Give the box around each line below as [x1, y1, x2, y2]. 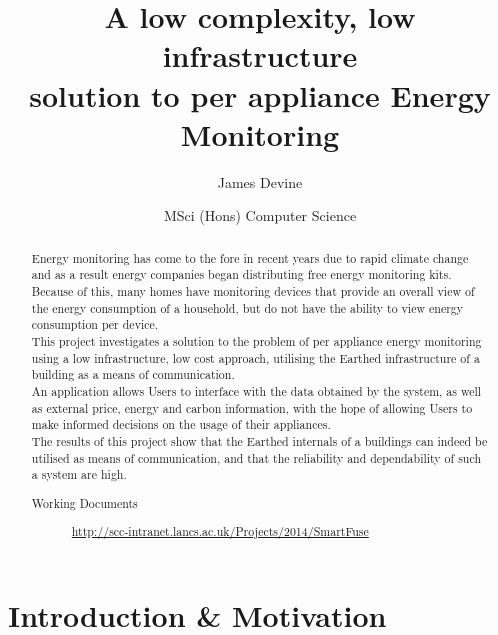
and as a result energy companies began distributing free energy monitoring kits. [31, 266, 452, 283]
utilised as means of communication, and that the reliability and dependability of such [31, 449, 482, 466]
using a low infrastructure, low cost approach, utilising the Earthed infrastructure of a [31, 349, 480, 366]
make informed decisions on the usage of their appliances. [31, 416, 331, 433]
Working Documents [31, 494, 138, 511]
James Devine [217, 171, 303, 192]
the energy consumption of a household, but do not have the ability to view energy [31, 299, 464, 316]
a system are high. [31, 466, 127, 483]
